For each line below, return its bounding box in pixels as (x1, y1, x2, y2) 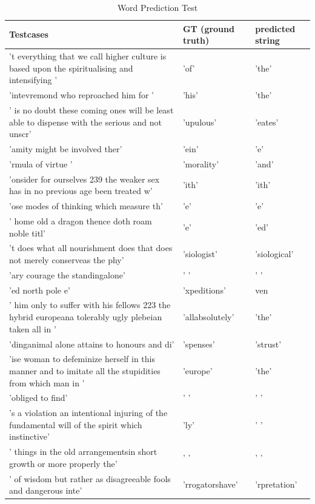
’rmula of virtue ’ (9, 157, 73, 170)
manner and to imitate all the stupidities (9, 364, 161, 377)
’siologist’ (182, 247, 217, 260)
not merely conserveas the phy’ (9, 253, 124, 266)
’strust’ (255, 337, 282, 350)
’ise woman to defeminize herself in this (9, 352, 155, 365)
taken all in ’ (9, 322, 56, 335)
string (255, 34, 280, 47)
